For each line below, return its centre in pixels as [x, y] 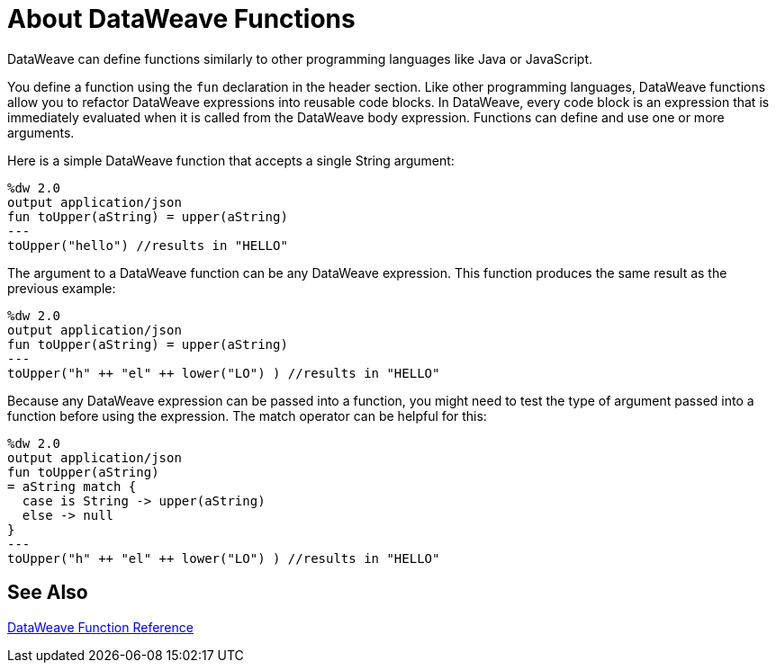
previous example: [62, 288]
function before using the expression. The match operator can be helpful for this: [247, 415]
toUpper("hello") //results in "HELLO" [148, 245]
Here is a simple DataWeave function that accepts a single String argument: [231, 160]
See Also [48, 593]
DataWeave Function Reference [100, 627]
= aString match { [72, 486]
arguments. [41, 132]
